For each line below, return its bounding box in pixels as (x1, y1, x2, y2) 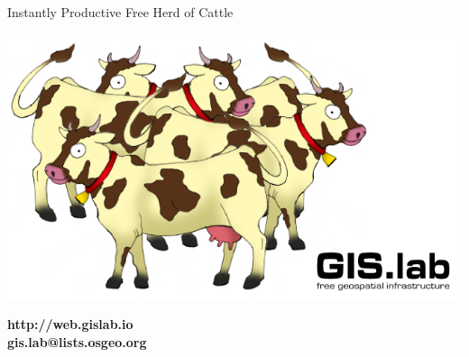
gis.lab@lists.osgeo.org (7, 332, 147, 351)
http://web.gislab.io (7, 315, 133, 334)
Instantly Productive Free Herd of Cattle (7, 3, 234, 21)
